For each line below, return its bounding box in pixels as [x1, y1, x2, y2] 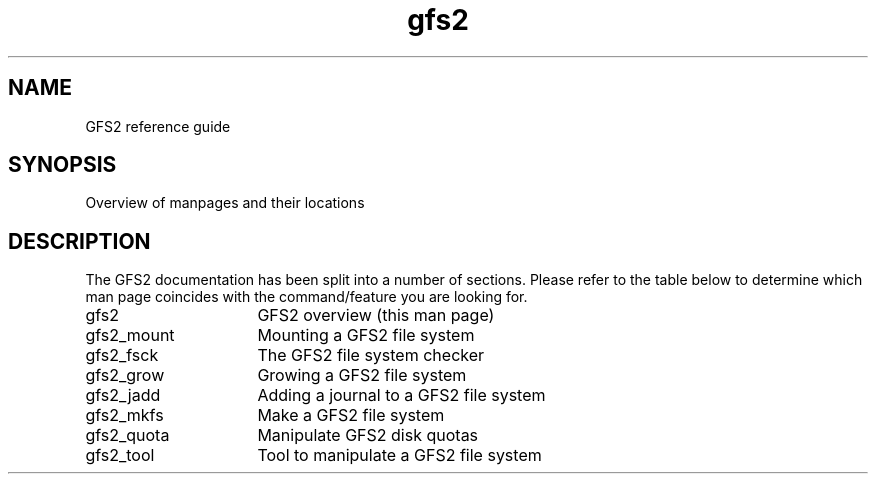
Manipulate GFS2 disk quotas [257, 425, 479, 446]
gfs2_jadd [85, 385, 161, 406]
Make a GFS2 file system [257, 405, 445, 426]
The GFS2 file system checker [257, 345, 485, 366]
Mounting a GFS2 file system [257, 325, 475, 346]
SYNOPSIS [8, 152, 117, 178]
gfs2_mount [85, 325, 175, 346]
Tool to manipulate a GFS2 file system [257, 445, 542, 466]
